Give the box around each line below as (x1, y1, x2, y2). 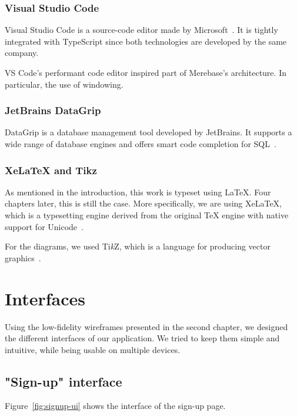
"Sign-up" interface (5, 372, 122, 390)
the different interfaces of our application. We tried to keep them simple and (5, 332, 280, 344)
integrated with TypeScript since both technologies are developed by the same (5, 35, 287, 47)
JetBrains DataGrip (5, 103, 101, 118)
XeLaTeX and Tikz (5, 162, 97, 177)
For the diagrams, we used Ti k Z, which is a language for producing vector (5, 240, 271, 252)
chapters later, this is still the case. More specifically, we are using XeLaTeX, (5, 197, 282, 209)
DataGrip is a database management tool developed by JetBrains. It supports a (5, 126, 292, 138)
